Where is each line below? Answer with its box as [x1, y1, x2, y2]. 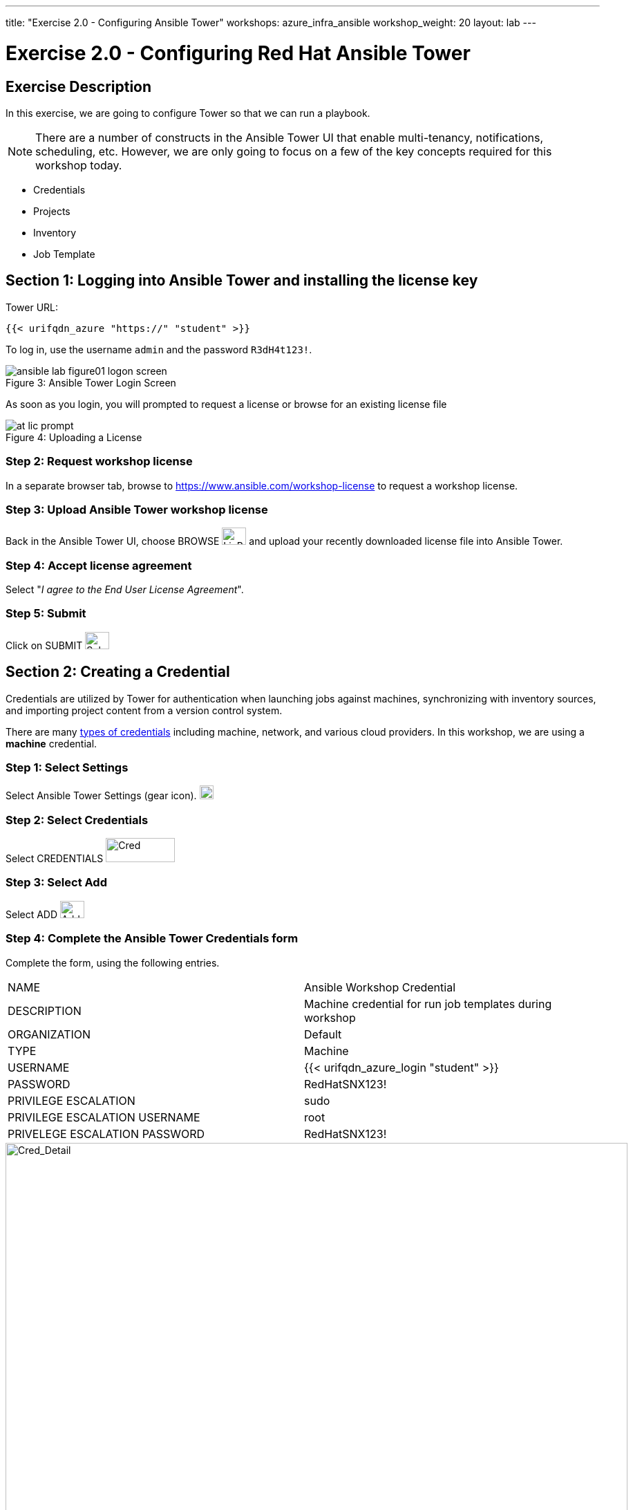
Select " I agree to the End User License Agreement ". [6, 584, 244, 596]
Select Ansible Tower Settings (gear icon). [6, 790, 197, 802]
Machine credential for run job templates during [304, 996, 552, 1011]
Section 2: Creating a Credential [6, 663, 230, 681]
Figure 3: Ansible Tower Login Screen [6, 376, 176, 389]
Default [304, 1027, 342, 1041]
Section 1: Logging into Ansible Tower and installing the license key [6, 272, 478, 290]
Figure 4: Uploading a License [6, 431, 142, 443]
